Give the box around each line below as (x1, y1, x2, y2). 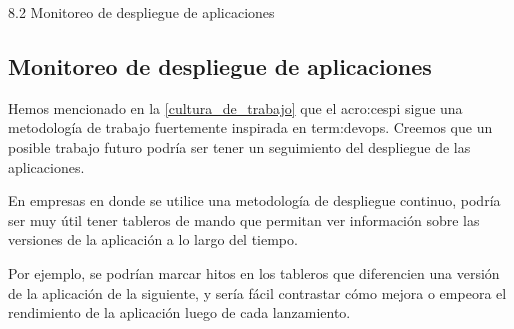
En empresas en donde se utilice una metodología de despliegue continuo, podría (8, 190, 501, 211)
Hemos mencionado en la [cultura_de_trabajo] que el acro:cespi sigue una (8, 97, 463, 118)
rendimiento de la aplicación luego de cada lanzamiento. (8, 302, 351, 323)
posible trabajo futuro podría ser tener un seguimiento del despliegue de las (8, 136, 471, 157)
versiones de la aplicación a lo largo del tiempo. (8, 229, 298, 250)
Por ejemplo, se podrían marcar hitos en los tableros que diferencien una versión (8, 262, 500, 283)
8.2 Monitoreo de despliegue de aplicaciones (8, 2, 275, 22)
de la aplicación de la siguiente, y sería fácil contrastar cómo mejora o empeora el (8, 282, 507, 303)
